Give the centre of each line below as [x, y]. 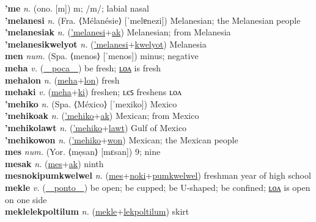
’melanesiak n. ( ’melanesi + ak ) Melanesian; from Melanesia [118, 32]
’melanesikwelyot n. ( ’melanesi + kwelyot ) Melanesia [106, 44]
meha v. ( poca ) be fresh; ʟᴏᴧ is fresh [83, 67]
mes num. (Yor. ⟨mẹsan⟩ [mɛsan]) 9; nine [83, 152]
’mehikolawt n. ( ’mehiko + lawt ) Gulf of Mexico [96, 127]
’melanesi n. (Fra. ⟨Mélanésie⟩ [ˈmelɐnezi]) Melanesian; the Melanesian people [153, 20]
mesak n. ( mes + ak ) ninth [54, 163]
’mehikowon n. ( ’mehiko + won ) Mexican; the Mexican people [122, 139]
